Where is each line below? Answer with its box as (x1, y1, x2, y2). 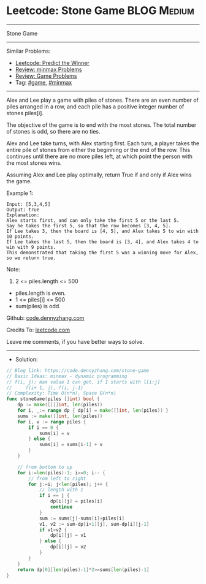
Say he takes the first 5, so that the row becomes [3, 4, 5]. (6, 222, 172, 229)
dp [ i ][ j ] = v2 (50, 544, 86, 550)
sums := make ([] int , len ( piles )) (17, 413, 103, 419)
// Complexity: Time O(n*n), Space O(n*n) (6, 390, 116, 396)
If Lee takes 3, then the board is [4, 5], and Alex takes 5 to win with (6, 228, 199, 234)
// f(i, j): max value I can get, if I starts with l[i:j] (6, 379, 161, 385)
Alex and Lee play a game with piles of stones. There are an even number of (6, 96, 199, 104)
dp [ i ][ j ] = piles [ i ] (50, 498, 103, 504)
